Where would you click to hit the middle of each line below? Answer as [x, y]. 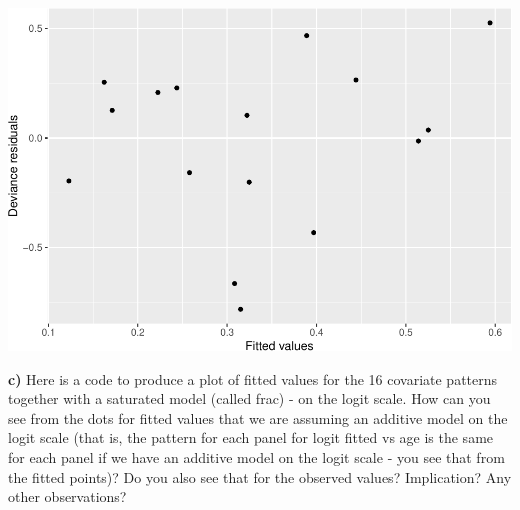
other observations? [67, 496]
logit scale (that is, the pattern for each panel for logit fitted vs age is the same [251, 437]
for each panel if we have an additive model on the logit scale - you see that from [256, 457]
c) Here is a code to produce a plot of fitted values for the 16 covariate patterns [253, 378]
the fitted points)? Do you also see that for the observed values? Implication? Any [260, 476]
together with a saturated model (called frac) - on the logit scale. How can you [249, 398]
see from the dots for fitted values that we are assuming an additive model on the [258, 417]
